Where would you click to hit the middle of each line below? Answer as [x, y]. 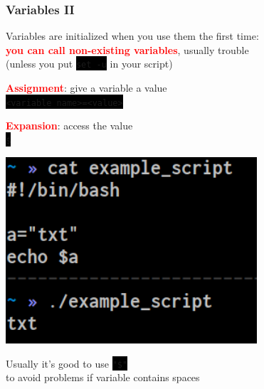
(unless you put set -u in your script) [89, 64]
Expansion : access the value [69, 126]
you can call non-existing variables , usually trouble [127, 49]
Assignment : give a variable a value [86, 88]
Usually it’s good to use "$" [67, 363]
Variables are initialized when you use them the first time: [132, 36]
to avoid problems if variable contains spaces [103, 377]
